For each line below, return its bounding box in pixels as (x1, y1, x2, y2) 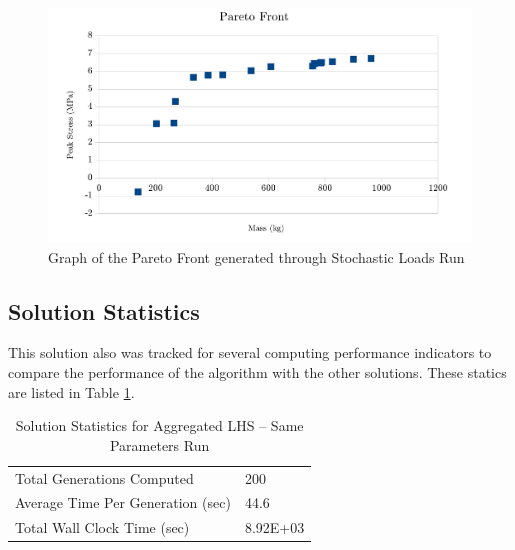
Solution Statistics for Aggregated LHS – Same (15, 415, 304, 436)
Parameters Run (109, 434, 210, 455)
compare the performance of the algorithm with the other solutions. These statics (8, 361, 507, 382)
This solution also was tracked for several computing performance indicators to (8, 342, 492, 363)
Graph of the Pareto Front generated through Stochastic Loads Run (48, 246, 465, 267)
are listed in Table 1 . (8, 381, 135, 402)
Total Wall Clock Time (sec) (15, 517, 190, 538)
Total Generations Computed (15, 467, 194, 488)
